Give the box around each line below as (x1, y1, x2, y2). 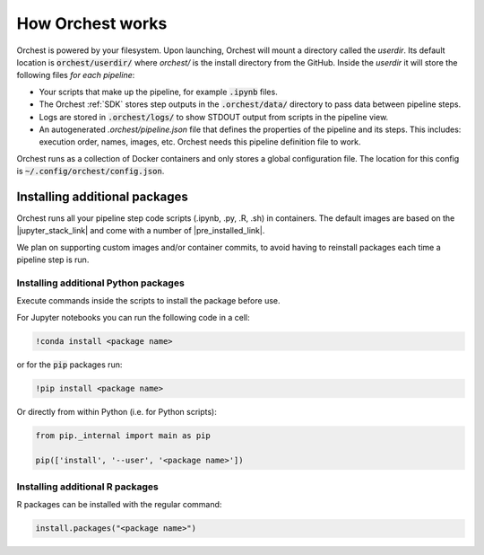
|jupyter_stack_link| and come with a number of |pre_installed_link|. (16, 225, 265, 236)
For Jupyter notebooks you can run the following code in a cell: (16, 312, 250, 322)
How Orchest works (16, 13, 168, 33)
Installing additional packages (16, 189, 188, 204)
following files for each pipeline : (16, 70, 135, 81)
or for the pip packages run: (16, 359, 123, 370)
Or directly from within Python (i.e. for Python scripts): (16, 406, 217, 417)
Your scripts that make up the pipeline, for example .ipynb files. (39, 86, 278, 97)
